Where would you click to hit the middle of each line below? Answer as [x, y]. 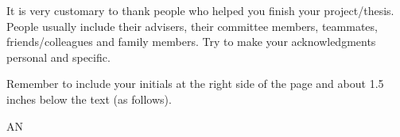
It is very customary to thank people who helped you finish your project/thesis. [200, 10]
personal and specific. [58, 57]
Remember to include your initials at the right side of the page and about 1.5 [195, 84]
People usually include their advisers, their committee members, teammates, [192, 26]
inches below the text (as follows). [89, 99]
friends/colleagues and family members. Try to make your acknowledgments [191, 42]
